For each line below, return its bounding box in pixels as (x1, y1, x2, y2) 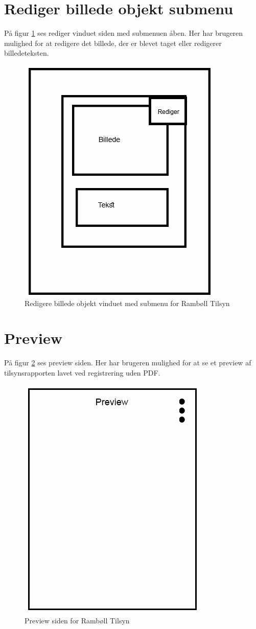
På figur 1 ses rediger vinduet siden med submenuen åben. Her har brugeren (4, 28, 243, 38)
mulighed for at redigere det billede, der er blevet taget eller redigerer (4, 37, 222, 48)
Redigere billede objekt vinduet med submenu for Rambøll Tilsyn (25, 297, 230, 308)
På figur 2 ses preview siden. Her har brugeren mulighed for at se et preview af (4, 357, 251, 368)
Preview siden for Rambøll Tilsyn (25, 615, 130, 625)
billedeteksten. (4, 48, 49, 58)
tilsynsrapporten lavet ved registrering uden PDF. (4, 367, 160, 378)
